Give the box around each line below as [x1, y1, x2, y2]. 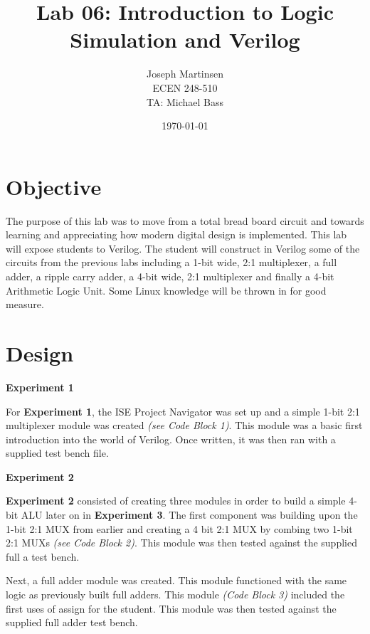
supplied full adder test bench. [6, 615, 138, 630]
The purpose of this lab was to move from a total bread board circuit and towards [6, 213, 364, 228]
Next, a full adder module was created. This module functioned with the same [6, 573, 347, 588]
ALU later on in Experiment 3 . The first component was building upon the [21, 507, 358, 522]
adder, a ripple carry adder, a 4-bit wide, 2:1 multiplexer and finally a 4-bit [6, 269, 334, 283]
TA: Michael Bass [146, 94, 224, 109]
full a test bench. [6, 549, 80, 564]
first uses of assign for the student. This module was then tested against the [6, 601, 337, 615]
